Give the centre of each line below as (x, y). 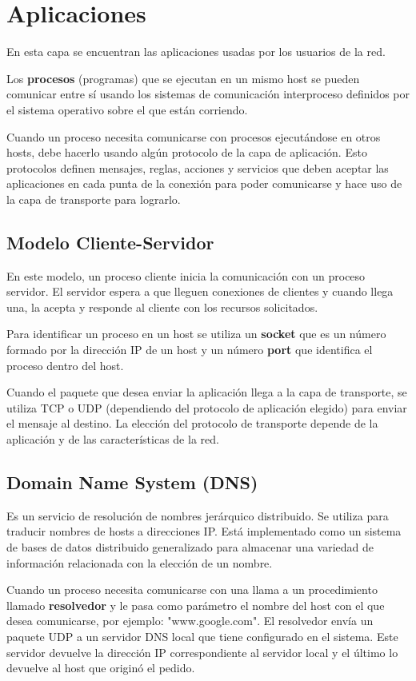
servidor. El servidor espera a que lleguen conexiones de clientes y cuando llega (200, 291)
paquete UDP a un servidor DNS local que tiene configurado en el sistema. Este (202, 636)
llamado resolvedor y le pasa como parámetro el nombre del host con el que (196, 605)
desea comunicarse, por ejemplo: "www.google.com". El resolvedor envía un (190, 621)
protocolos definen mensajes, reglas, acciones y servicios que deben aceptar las (198, 167)
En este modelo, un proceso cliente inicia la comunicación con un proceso (186, 275)
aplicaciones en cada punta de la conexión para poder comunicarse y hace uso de (204, 183)
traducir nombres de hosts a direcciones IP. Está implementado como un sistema (204, 531)
